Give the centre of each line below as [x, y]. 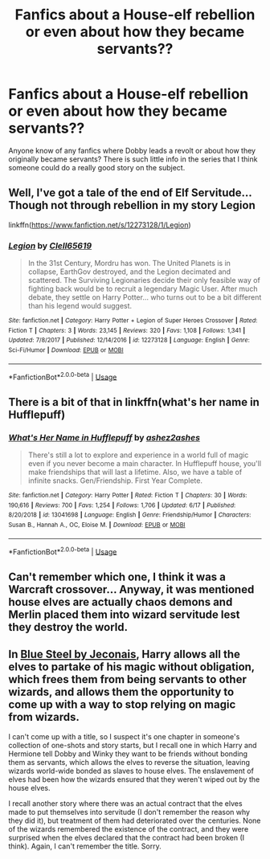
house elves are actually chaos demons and [121, 601]
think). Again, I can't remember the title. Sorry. [85, 846]
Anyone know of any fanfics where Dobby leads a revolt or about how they [132, 150]
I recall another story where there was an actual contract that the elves [125, 803]
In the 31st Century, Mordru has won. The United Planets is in [129, 264]
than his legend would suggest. [80, 306]
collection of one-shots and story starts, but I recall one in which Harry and [133, 745]
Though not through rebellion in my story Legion [132, 205]
